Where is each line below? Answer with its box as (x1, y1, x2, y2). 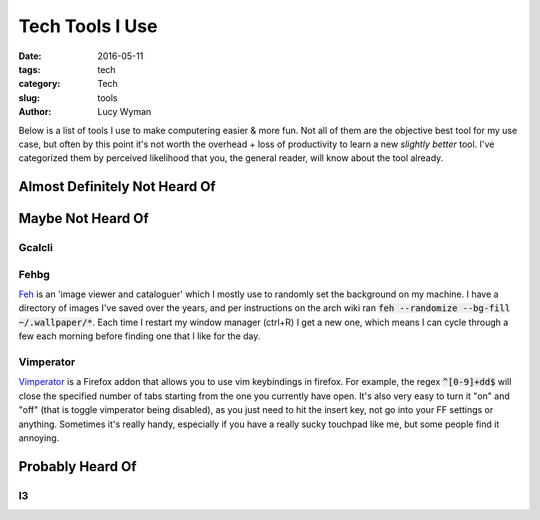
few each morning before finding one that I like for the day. (18, 330, 261, 342)
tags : (18, 63, 41, 75)
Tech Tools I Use (18, 15, 158, 37)
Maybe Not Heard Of (18, 210, 149, 227)
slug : (18, 91, 40, 104)
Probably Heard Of (18, 458, 137, 475)
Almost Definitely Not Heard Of (18, 178, 216, 195)
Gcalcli (18, 241, 54, 255)
